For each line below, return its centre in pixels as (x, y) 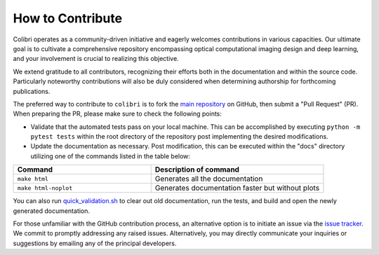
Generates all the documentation (209, 179)
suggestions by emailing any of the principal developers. (95, 243)
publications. (32, 91)
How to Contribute (68, 18)
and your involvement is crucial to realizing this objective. (96, 59)
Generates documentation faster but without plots (237, 188)
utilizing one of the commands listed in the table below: (111, 156)
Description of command (197, 170)
